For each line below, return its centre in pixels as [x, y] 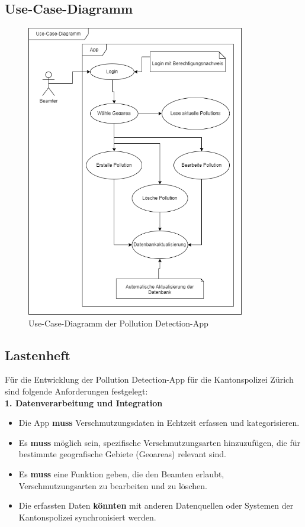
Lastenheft [38, 355]
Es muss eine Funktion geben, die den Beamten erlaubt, [121, 473]
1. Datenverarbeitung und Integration [84, 402]
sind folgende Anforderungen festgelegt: [76, 391]
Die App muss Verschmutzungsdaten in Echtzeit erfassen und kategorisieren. [159, 423]
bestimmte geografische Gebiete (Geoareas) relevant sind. [122, 454]
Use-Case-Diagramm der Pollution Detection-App [118, 323]
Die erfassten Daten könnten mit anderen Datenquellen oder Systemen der [156, 505]
